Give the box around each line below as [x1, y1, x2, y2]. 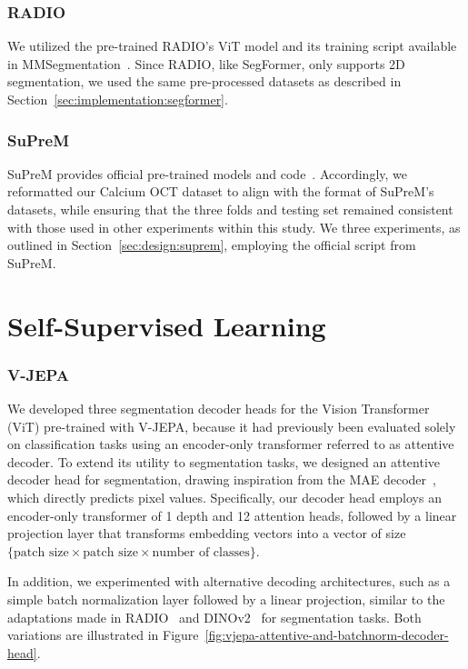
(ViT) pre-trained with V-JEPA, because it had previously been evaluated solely [7, 416, 456, 435]
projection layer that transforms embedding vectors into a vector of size [7, 524, 406, 543]
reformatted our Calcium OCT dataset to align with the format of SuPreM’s [7, 182, 434, 201]
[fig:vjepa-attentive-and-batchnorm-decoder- [204, 625, 449, 644]
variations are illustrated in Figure [7, 625, 199, 644]
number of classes [152, 545, 250, 559]
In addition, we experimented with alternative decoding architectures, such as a [7, 572, 451, 591]
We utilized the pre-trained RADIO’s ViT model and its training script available [7, 36, 457, 55]
